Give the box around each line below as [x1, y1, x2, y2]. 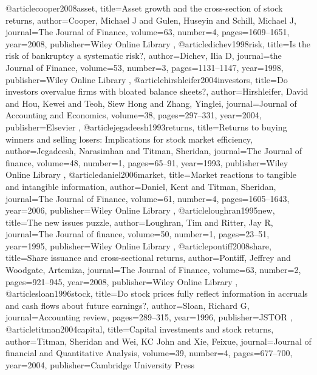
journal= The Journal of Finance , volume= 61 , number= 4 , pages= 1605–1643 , [5, 192, 290, 204]
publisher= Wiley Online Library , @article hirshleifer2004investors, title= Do [5, 73, 288, 86]
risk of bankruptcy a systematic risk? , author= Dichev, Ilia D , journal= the [5, 49, 282, 62]
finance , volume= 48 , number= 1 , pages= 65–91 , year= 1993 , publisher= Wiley [5, 156, 288, 169]
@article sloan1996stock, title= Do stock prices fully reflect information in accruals [5, 287, 308, 300]
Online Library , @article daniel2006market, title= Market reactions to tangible [5, 168, 296, 181]
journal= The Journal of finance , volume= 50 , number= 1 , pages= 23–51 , [5, 228, 270, 240]
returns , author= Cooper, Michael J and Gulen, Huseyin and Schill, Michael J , [5, 13, 296, 26]
